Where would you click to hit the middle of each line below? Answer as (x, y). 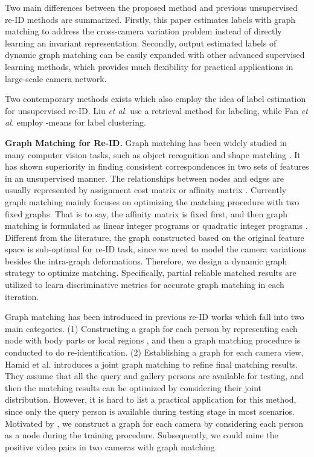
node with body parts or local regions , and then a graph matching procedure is (153, 340)
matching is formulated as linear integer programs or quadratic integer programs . (156, 225)
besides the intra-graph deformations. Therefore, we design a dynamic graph (146, 260)
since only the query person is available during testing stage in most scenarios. (150, 411)
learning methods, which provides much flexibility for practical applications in (149, 66)
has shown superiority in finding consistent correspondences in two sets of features (157, 166)
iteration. (22, 296)
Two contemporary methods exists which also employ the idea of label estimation (155, 99)
